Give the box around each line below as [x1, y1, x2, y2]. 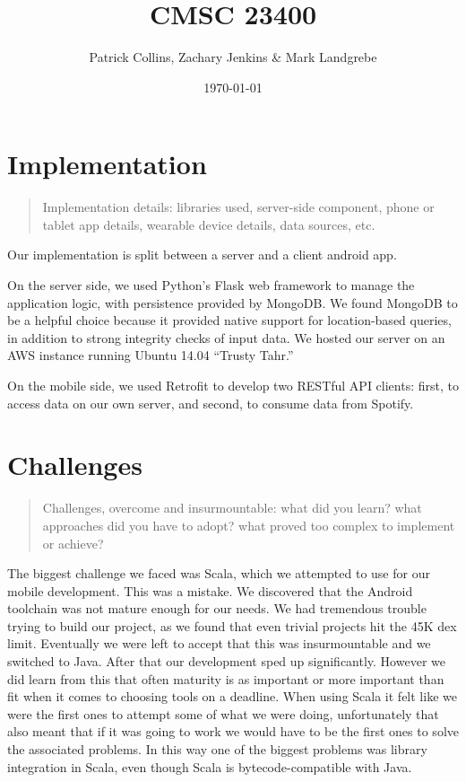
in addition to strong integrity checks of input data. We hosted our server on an [7, 328, 445, 347]
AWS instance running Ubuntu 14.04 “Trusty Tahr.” [7, 346, 294, 365]
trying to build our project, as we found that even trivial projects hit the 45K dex [7, 616, 457, 635]
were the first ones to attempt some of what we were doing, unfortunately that [7, 704, 439, 723]
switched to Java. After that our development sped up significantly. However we [7, 652, 445, 671]
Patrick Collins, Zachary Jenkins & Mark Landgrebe [89, 48, 377, 66]
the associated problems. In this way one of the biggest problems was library [7, 740, 427, 759]
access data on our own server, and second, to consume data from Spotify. [7, 393, 414, 412]
